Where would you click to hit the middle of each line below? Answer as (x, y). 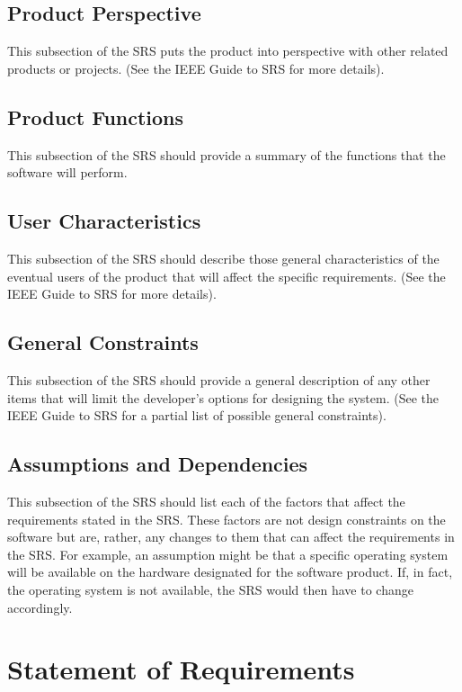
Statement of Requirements (181, 669)
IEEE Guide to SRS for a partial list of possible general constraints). (197, 415)
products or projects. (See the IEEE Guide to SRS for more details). (196, 68)
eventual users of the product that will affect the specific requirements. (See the (227, 276)
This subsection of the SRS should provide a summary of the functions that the (227, 154)
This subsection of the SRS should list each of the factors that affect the (206, 501)
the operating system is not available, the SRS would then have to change (210, 589)
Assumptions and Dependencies (158, 464)
